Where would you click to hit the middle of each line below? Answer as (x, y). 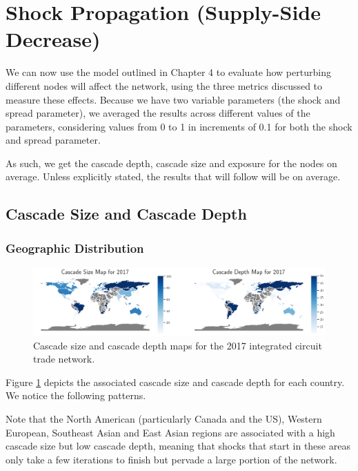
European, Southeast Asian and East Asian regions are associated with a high (170, 432)
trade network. (64, 359)
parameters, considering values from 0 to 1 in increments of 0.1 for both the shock (179, 126)
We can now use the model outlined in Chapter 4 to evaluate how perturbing (168, 72)
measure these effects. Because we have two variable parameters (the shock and (173, 99)
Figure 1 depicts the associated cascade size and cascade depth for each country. (175, 382)
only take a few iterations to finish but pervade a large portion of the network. (171, 459)
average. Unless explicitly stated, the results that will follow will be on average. (173, 176)
